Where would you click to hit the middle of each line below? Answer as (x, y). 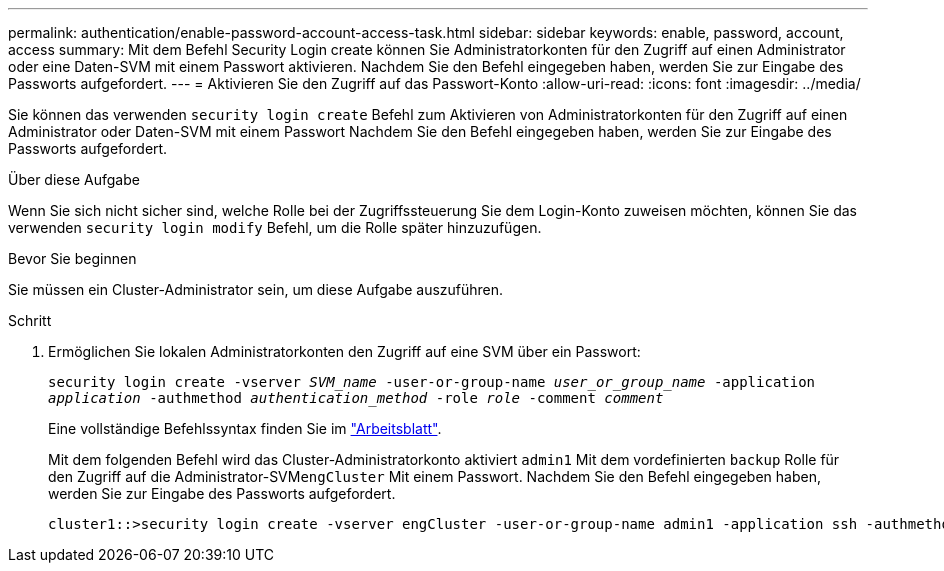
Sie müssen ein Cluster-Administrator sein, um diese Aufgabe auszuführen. (256, 289)
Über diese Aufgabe (74, 179)
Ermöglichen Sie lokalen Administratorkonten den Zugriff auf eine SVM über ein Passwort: (344, 351)
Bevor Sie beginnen (72, 258)
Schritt (30, 320)
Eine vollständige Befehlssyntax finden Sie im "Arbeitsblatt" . (245, 428)
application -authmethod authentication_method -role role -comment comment (356, 398)
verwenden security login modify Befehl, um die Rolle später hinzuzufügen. (275, 227)
